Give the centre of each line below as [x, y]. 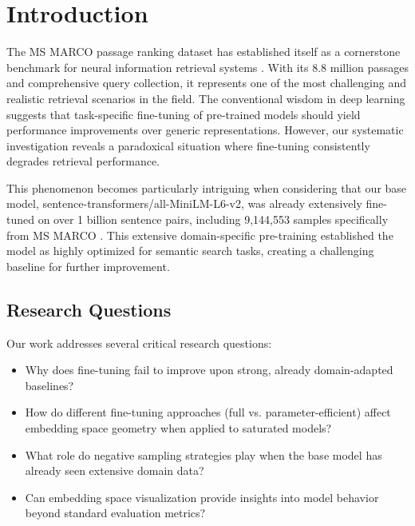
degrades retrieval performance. [83, 161]
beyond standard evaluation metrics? [115, 513]
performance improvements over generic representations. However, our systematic [205, 130]
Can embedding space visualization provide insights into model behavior [202, 497]
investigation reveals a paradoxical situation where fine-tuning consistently [188, 145]
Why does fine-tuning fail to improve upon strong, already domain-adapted [209, 370]
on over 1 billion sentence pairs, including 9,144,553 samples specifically [213, 219]
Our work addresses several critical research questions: [139, 343]
